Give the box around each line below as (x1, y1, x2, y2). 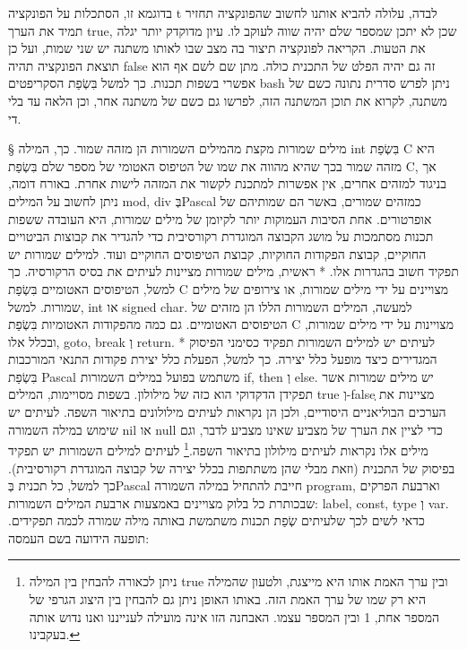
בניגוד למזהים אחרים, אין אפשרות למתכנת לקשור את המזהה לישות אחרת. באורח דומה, (8, 174, 446, 193)
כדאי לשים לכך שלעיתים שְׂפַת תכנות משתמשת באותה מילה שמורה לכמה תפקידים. (8, 511, 425, 530)
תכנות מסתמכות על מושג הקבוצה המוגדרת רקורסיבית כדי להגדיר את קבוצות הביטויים (8, 227, 434, 246)
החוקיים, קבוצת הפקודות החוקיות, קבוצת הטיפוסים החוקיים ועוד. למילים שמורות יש (8, 244, 427, 263)
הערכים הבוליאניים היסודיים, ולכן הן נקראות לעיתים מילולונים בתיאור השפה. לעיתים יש (8, 402, 446, 421)
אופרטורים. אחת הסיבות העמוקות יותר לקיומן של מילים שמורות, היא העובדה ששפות (8, 209, 432, 228)
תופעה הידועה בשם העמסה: (8, 528, 150, 547)
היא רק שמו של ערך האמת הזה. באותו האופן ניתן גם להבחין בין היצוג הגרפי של (29, 590, 426, 609)
